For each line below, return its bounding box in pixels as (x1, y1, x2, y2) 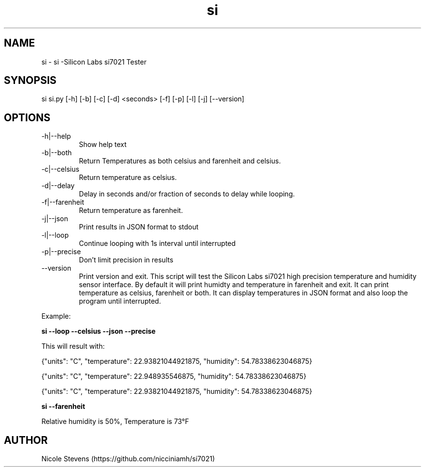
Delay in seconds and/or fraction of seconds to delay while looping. (79, 190, 295, 198)
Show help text (79, 140, 127, 149)
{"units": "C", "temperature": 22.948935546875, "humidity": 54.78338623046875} (41, 372, 307, 381)
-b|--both (41, 148, 72, 157)
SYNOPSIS (4, 74, 57, 87)
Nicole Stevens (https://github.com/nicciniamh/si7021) (41, 455, 215, 463)
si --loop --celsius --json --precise (41, 327, 156, 336)
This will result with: (41, 342, 105, 351)
